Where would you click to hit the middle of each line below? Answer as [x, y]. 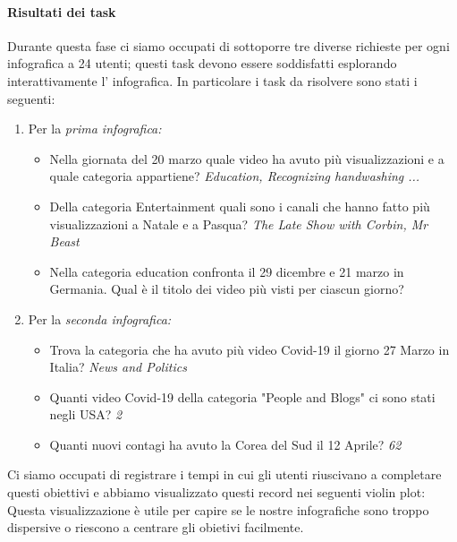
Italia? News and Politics [118, 367]
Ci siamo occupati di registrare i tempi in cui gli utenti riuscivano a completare [224, 474]
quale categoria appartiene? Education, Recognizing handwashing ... [235, 176]
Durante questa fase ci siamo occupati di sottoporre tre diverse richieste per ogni [228, 45]
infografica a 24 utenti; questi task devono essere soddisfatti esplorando [202, 63]
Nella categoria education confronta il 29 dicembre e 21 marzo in [227, 271]
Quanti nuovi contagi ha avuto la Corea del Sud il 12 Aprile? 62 [225, 444]
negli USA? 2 [86, 414]
